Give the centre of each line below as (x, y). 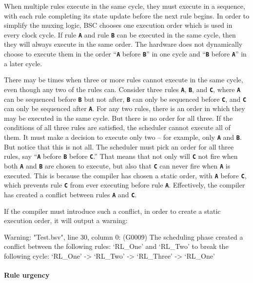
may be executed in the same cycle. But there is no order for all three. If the (118, 118)
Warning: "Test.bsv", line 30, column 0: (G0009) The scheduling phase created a (124, 236)
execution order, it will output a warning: (66, 220)
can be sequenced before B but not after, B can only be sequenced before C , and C (125, 99)
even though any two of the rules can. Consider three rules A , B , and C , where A (122, 89)
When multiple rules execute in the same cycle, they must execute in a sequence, (125, 6)
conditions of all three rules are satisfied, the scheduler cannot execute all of (117, 127)
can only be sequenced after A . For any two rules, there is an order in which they (125, 108)
